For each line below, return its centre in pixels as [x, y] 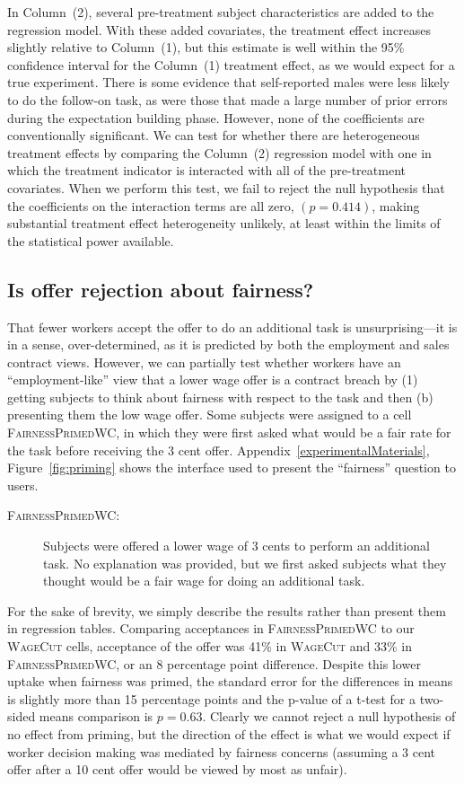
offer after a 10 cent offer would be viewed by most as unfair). [177, 769]
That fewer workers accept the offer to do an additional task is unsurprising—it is [232, 326]
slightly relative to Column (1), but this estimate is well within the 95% [206, 47]
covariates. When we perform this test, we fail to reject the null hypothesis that [226, 187]
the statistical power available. [91, 240]
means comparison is [96, 716]
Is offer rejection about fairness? [161, 289]
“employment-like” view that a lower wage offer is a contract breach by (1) [213, 379]
